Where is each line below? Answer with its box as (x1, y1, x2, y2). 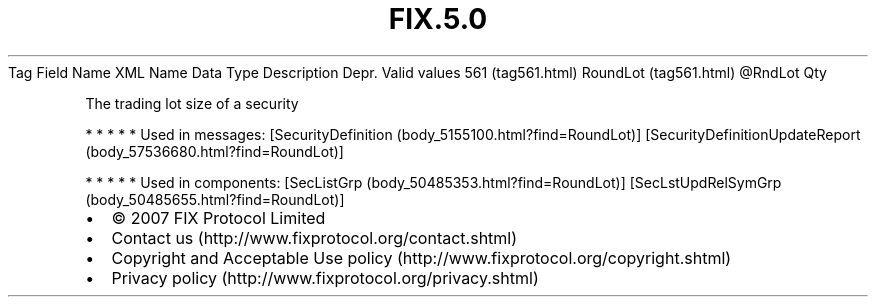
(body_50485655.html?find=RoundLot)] (85, 190, 345, 208)
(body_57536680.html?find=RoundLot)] (85, 142, 344, 160)
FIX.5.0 (388, 2, 488, 36)
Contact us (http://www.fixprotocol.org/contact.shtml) (111, 227, 518, 248)
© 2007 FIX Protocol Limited (111, 207, 326, 228)
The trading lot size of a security (85, 94, 299, 112)
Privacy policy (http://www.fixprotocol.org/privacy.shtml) (111, 267, 539, 288)
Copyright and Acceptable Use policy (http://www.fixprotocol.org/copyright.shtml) (111, 247, 732, 268)
